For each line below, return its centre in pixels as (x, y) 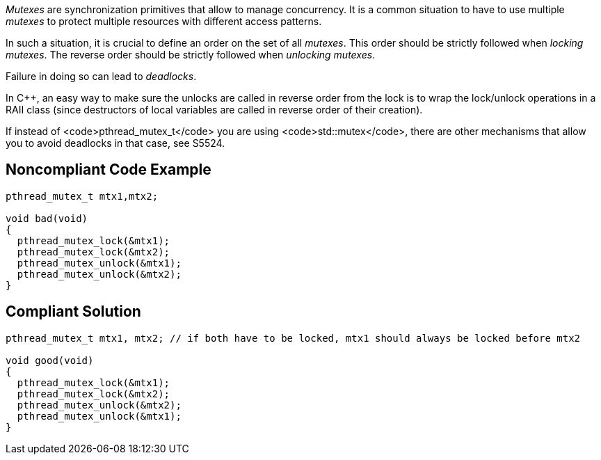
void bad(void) (47, 218)
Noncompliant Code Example (109, 170)
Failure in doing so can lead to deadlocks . (101, 76)
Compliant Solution (73, 312)
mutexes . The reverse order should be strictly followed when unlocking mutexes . (191, 55)
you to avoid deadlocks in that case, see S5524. (115, 143)
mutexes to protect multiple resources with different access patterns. (164, 21)
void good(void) (50, 360)
